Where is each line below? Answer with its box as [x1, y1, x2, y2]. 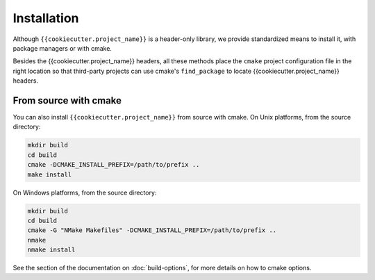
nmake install [27, 246, 76, 254]
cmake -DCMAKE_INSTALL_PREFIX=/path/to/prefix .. [27, 160, 200, 169]
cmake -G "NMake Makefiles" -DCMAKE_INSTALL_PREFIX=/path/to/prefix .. [27, 227, 277, 234]
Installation [12, 10, 79, 26]
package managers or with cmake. [12, 44, 112, 52]
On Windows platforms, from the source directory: [12, 188, 157, 197]
